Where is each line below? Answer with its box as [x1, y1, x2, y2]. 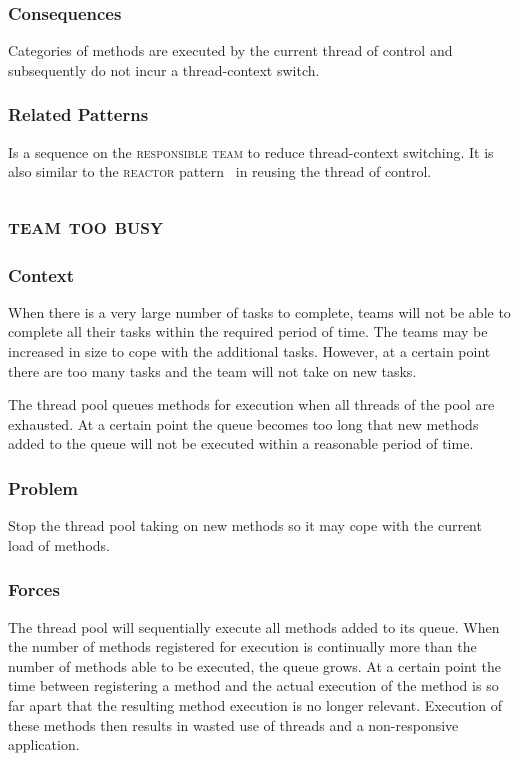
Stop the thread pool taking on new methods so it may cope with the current [8, 515, 482, 536]
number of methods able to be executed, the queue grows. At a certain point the [8, 655, 501, 676]
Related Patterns [8, 102, 149, 127]
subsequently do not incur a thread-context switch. [8, 59, 320, 80]
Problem [8, 475, 78, 500]
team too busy [8, 210, 163, 241]
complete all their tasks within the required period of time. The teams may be [8, 321, 488, 342]
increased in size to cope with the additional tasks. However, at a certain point [8, 341, 491, 361]
